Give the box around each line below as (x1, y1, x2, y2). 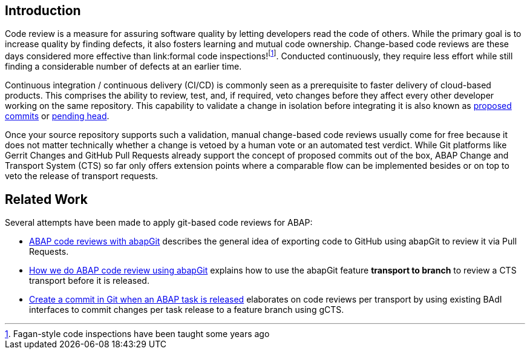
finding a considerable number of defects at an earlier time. (5, 61, 242, 72)
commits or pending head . (5, 111, 110, 122)
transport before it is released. (29, 275, 149, 286)
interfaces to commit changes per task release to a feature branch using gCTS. (29, 304, 344, 315)
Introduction (5, 3, 81, 18)
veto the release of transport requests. (5, 171, 159, 182)
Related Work (5, 191, 88, 207)
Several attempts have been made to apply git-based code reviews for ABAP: (5, 217, 313, 228)
